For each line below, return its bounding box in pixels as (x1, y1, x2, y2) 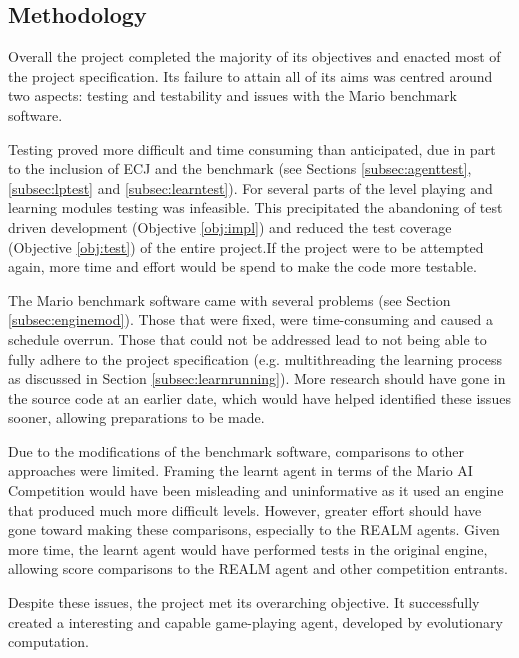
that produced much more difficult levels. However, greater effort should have (8, 499, 482, 520)
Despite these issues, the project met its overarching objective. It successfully (8, 592, 480, 613)
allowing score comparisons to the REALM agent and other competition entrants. (8, 558, 508, 579)
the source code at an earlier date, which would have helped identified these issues (8, 387, 511, 408)
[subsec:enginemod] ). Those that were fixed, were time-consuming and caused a (8, 309, 493, 330)
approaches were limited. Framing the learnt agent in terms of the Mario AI (8, 460, 473, 481)
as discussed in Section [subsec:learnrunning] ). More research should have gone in (8, 368, 506, 389)
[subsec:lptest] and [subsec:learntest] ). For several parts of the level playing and (8, 177, 493, 198)
